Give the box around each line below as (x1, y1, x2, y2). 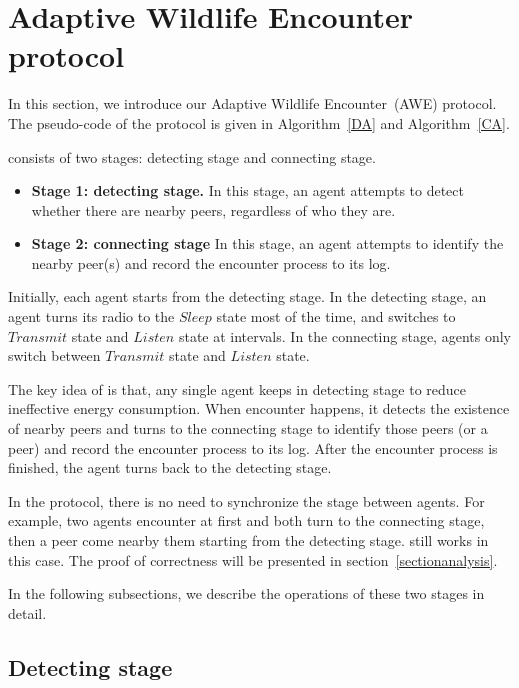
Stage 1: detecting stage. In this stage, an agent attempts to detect (31, 180, 464, 201)
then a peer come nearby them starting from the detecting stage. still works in (8, 530, 489, 550)
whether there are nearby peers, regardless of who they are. (31, 199, 396, 220)
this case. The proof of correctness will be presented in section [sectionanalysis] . (8, 549, 498, 570)
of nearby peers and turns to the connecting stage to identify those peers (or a (8, 418, 488, 439)
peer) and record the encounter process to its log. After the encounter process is (8, 437, 498, 458)
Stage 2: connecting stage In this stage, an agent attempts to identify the (31, 233, 504, 254)
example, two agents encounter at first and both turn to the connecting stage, (8, 510, 485, 531)
